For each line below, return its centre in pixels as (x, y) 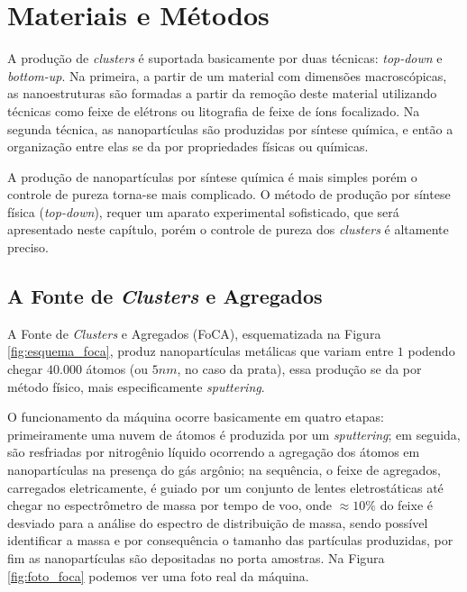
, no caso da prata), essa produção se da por (299, 369)
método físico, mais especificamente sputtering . (136, 386)
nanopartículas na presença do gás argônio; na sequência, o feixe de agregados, (224, 470)
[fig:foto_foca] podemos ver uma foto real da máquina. (158, 575)
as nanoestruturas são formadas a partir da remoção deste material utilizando (222, 93)
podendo (431, 351)
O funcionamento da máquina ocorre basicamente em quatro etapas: (196, 417)
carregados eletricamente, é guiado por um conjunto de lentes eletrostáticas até (225, 487)
